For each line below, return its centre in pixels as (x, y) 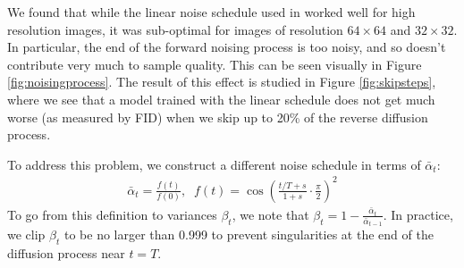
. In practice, (418, 214)
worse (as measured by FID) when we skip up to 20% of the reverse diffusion (218, 117)
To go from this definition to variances (112, 214)
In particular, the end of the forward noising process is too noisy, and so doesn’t (227, 47)
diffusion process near (66, 253)
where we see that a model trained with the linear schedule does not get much (221, 99)
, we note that (270, 214)
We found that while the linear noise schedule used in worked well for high (211, 12)
